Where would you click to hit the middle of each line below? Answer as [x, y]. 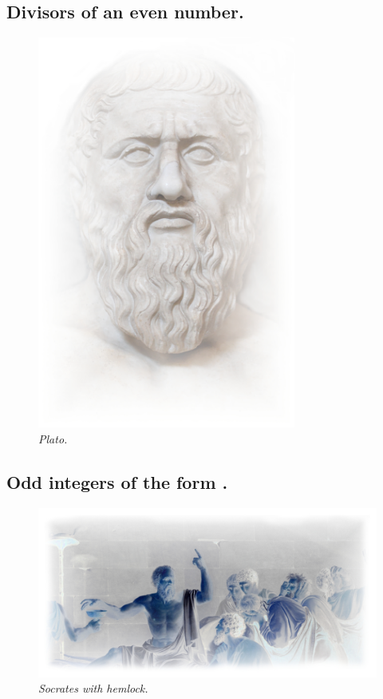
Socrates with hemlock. [93, 688]
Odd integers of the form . [117, 481]
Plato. [53, 438]
